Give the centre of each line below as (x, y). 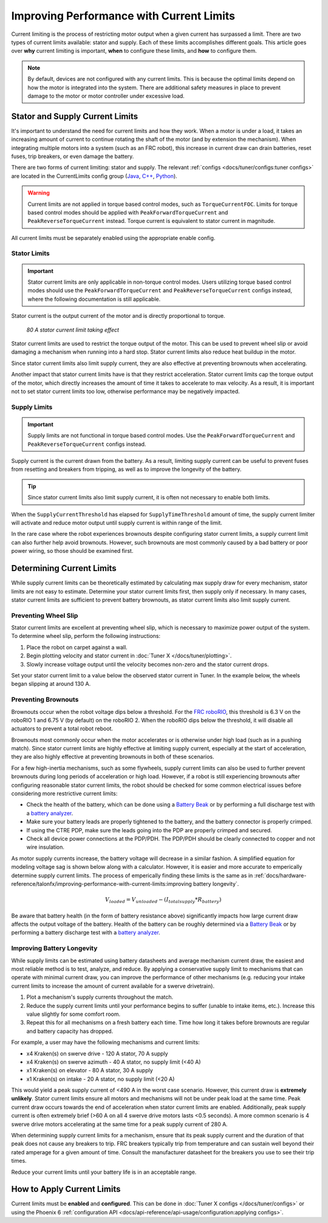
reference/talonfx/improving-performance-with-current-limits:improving (101, 883)
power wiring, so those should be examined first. (72, 551)
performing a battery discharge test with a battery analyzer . (86, 933)
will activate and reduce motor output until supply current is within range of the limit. (117, 523)
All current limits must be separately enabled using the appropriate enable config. (113, 238)
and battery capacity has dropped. (70, 1031)
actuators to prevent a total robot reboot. (62, 728)
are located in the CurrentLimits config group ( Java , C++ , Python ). (94, 176)
